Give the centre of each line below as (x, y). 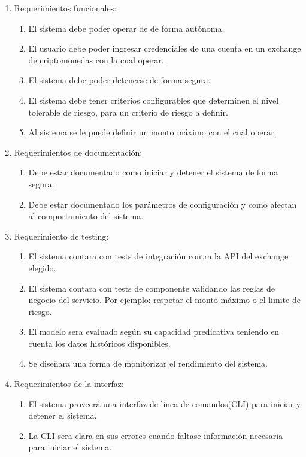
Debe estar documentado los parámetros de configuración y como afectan (163, 204)
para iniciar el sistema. (70, 447)
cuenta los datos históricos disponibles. (99, 343)
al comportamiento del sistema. (86, 216)
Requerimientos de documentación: (78, 152)
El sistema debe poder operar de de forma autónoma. (126, 28)
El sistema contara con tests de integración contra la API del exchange (158, 256)
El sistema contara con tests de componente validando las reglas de (152, 288)
